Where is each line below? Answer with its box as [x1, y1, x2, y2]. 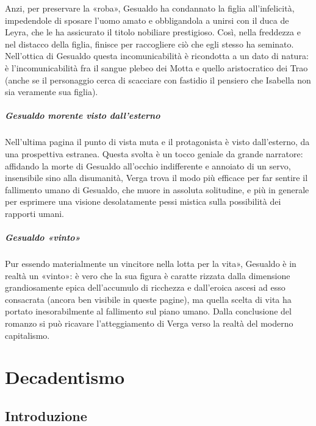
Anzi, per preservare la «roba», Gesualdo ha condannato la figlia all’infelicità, [5, 2, 295, 14]
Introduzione [5, 406, 87, 425]
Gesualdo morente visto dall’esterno [5, 109, 160, 122]
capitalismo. [5, 328, 50, 341]
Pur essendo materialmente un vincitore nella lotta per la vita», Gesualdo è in [5, 257, 296, 270]
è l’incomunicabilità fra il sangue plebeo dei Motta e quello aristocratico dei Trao [5, 61, 308, 74]
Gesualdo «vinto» [5, 231, 81, 244]
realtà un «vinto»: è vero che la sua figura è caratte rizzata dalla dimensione [5, 269, 290, 282]
